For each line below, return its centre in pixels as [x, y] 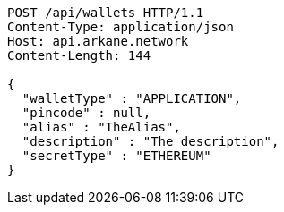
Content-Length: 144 [79, 55]
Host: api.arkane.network [98, 41]
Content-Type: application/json [120, 27]
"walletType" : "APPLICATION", [132, 98]
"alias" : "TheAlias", [101, 127]
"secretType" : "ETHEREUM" [116, 156]
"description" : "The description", [151, 141]
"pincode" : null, [86, 113]
